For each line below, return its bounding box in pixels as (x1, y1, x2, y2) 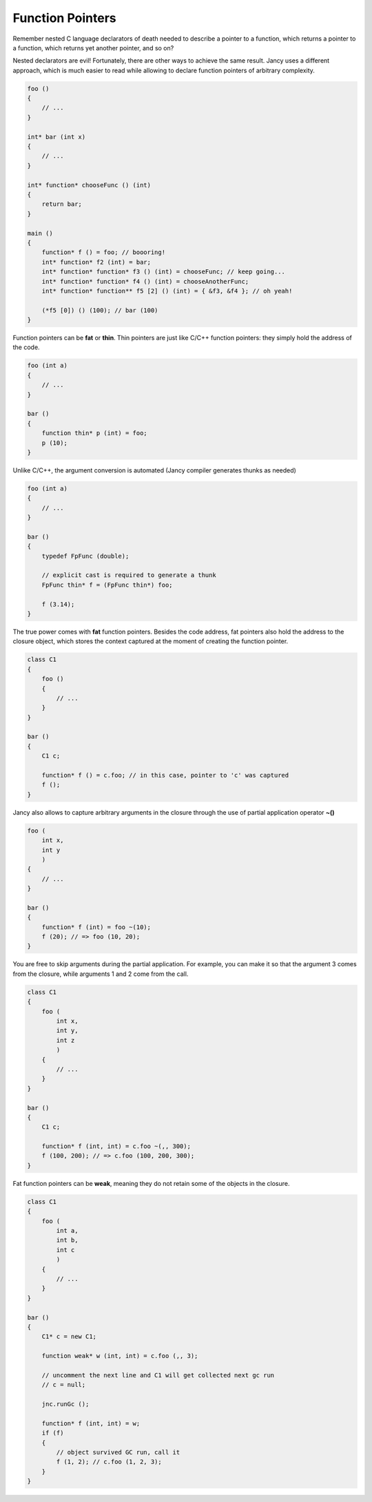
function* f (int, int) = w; (41, 1419, 141, 1427)
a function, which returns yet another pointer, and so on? (12, 43, 174, 52)
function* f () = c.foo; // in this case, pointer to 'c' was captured (41, 771, 289, 780)
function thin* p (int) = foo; (41, 429, 147, 437)
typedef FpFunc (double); (41, 552, 130, 560)
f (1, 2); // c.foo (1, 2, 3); (56, 1458, 162, 1466)
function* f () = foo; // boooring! (41, 249, 165, 256)
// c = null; (41, 1381, 86, 1389)
